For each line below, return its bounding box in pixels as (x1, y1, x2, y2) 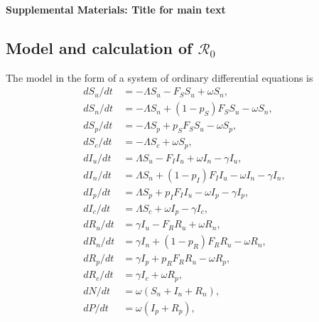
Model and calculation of (6, 36, 193, 58)
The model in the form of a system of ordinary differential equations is (6, 70, 313, 85)
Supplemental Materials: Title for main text (6, 2, 226, 16)
